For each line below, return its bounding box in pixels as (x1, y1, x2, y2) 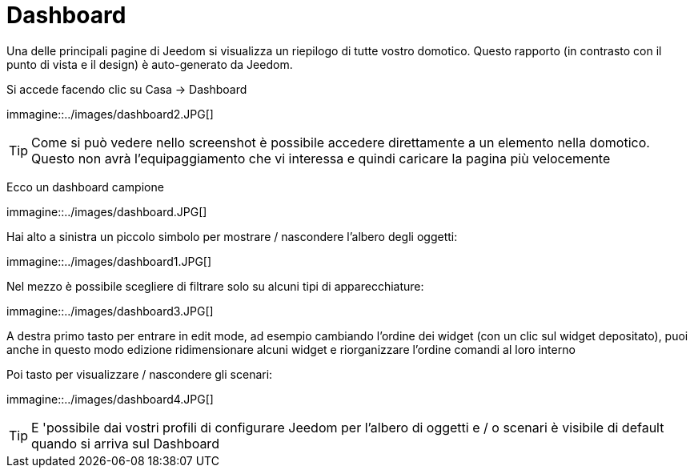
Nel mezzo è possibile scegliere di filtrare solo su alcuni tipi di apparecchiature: (6, 279, 424, 293)
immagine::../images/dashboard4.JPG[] (6, 392, 214, 406)
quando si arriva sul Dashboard (31, 435, 219, 452)
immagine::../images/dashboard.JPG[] (6, 204, 207, 219)
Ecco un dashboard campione (6, 179, 164, 194)
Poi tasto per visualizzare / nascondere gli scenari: (6, 367, 273, 381)
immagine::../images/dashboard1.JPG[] (6, 254, 212, 268)
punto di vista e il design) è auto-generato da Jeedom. (6, 57, 293, 71)
